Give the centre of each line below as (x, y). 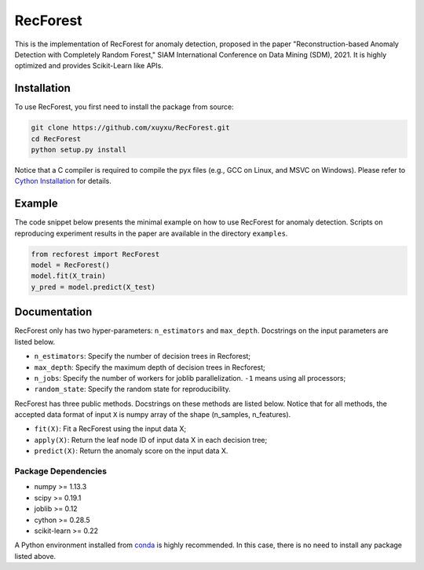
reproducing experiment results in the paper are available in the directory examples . (151, 233)
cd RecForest (56, 139)
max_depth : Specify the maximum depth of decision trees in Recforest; (150, 367)
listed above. (35, 556)
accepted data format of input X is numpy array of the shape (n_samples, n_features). (153, 415)
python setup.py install (79, 150)
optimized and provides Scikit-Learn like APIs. (89, 66)
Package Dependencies (61, 471)
